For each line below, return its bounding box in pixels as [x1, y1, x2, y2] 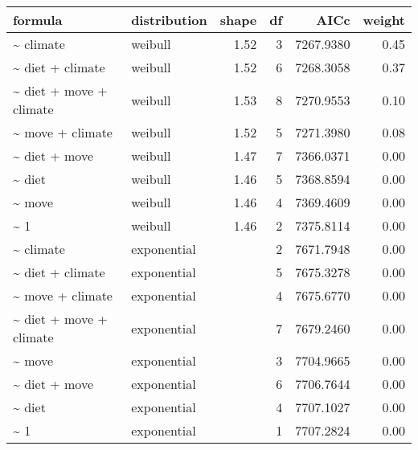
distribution [131, 10, 207, 29]
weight [363, 10, 405, 29]
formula [13, 10, 63, 29]
